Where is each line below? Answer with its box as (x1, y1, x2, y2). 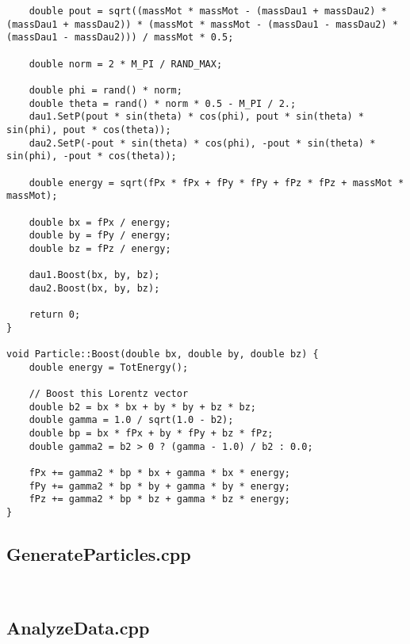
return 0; (29, 309, 81, 321)
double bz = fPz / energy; (29, 242, 171, 254)
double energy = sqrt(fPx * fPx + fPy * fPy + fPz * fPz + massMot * (29, 177, 404, 189)
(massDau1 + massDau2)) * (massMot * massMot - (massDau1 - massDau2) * (6, 18, 398, 30)
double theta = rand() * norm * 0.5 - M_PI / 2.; (29, 97, 297, 109)
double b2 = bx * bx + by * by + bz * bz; (29, 401, 256, 413)
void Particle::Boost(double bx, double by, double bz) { (6, 349, 319, 360)
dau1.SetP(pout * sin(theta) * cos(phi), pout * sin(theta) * (29, 111, 365, 123)
